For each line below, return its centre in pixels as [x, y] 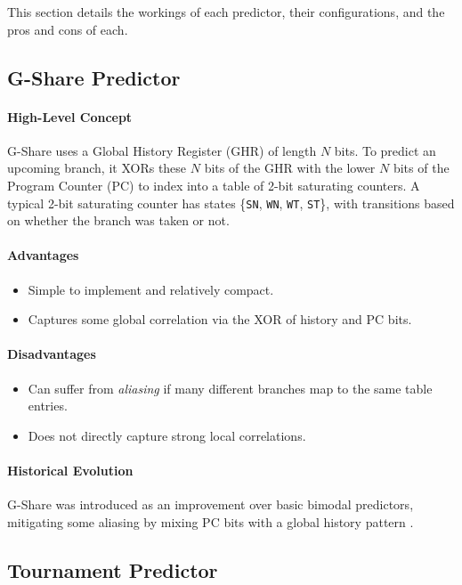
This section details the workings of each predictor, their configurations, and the [226, 12]
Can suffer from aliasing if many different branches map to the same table [230, 388]
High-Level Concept [70, 116]
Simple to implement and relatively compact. [151, 289]
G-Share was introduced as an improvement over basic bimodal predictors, [211, 504]
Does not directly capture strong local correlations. [167, 435]
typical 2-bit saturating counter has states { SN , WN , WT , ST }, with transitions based [231, 203]
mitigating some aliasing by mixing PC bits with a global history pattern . [211, 521]
